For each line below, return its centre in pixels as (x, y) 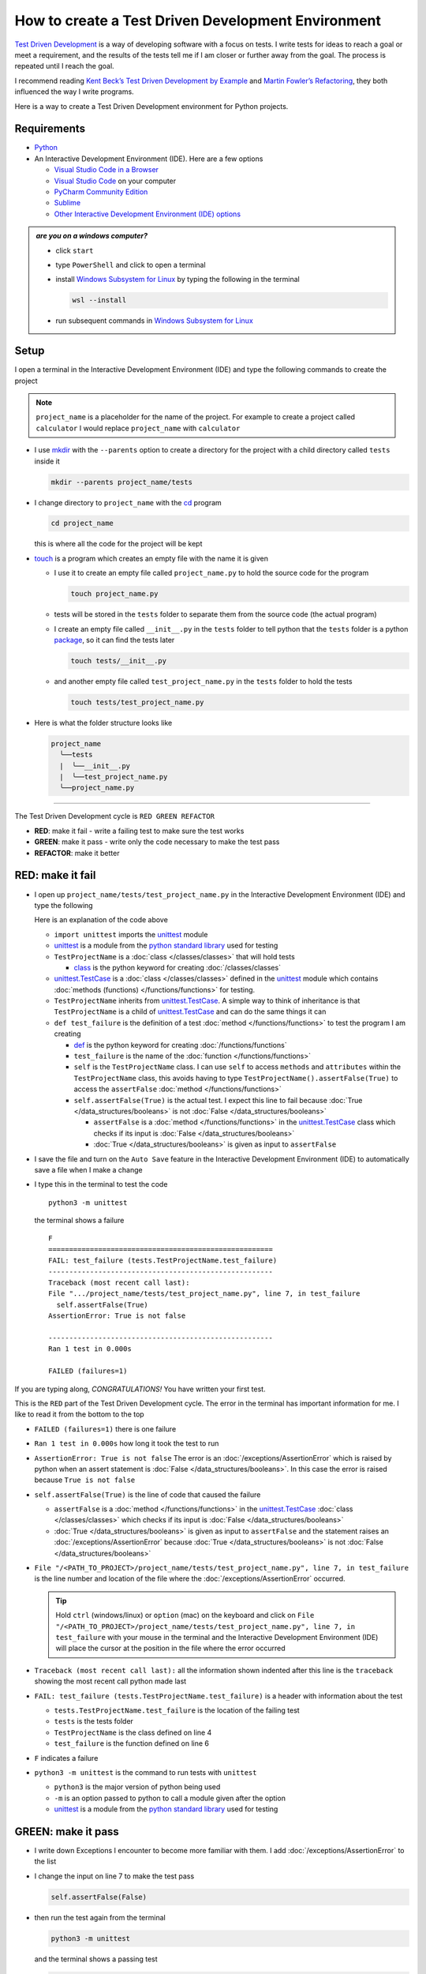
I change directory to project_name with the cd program (128, 502)
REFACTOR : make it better (77, 853)
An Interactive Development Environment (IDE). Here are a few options (149, 159)
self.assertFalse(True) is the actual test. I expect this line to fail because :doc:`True (218, 1100)
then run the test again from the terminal (100, 1917)
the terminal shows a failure (79, 1221)
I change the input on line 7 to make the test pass (114, 1876)
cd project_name (82, 524)
